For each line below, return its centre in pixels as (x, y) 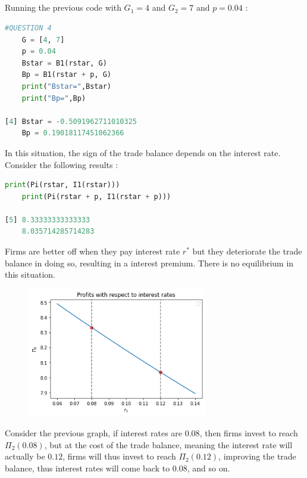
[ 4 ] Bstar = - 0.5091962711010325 (71, 121)
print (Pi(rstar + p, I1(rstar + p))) (96, 196)
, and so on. (209, 468)
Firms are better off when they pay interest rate (93, 251)
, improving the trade (257, 456)
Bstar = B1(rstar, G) (64, 63)
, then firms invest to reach (249, 433)
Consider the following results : (62, 164)
